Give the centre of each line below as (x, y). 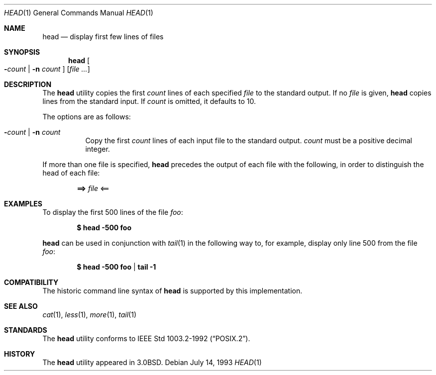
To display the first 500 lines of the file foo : (113, 212)
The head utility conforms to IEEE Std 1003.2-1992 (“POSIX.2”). (146, 338)
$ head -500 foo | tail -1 (116, 267)
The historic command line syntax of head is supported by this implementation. (172, 291)
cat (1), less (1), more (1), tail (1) (90, 315)
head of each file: (71, 173)
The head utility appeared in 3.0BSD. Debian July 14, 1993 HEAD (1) (152, 362)
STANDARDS (26, 330)
